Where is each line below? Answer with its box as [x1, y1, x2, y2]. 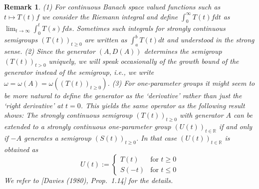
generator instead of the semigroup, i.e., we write [4, 67, 154, 77]
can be [234, 110, 253, 120]
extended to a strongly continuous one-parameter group [4, 121, 171, 131]
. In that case [136, 132, 177, 143]
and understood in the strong [167, 34, 255, 45]
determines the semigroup [144, 45, 222, 56]
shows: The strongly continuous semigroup [4, 110, 133, 120]
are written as [84, 34, 127, 45]
